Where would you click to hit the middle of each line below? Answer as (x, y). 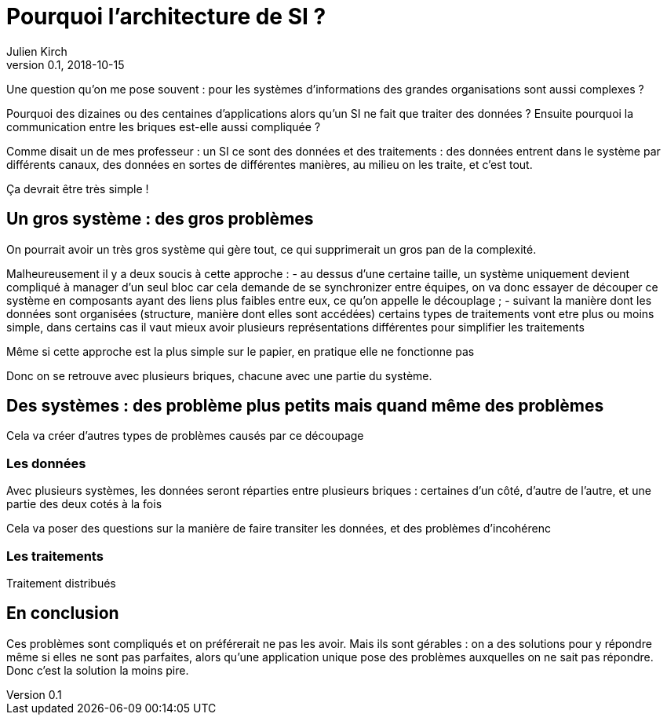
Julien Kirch (37, 51)
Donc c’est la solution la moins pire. (98, 670)
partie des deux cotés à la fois (84, 504)
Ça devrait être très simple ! (78, 188)
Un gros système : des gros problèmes (160, 219)
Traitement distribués (61, 583)
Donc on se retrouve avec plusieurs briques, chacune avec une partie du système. (219, 375)
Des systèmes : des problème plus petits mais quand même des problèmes (305, 406)
